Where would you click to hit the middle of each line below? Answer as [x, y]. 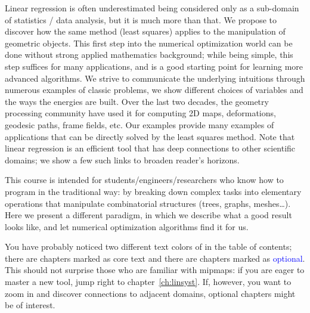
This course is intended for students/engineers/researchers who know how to [144, 180]
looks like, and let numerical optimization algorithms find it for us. [127, 226]
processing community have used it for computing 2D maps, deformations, [140, 113]
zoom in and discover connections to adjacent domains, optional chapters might [150, 293]
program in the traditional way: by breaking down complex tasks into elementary [153, 191]
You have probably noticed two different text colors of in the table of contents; [148, 247]
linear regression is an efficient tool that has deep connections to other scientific [150, 148]
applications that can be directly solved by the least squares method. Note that [150, 136]
